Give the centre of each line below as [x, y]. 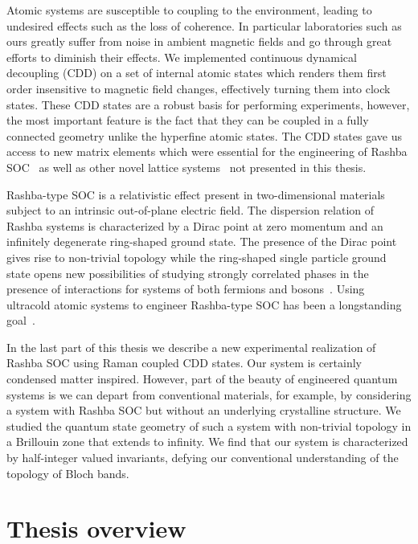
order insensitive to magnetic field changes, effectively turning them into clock [199, 88]
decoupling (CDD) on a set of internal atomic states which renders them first [197, 73]
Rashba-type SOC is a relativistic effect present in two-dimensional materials [196, 194]
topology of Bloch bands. [68, 473]
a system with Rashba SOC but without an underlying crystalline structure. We [204, 410]
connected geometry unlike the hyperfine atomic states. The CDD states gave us [204, 135]
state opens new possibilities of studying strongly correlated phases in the [188, 273]
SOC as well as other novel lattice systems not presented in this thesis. [186, 167]
